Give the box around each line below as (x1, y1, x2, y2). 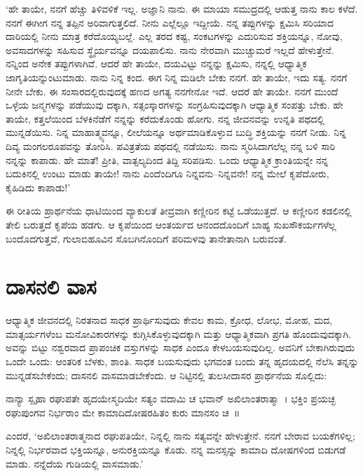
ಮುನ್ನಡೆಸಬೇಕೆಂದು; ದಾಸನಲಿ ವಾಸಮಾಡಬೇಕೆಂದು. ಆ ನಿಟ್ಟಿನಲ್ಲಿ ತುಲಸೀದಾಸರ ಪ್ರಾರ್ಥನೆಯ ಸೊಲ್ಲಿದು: (6, 367, 327, 382)
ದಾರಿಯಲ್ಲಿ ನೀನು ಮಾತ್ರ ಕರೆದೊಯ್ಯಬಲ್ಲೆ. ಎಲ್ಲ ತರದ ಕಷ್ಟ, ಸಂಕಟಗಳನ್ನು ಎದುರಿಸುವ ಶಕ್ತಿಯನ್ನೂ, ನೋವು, (6, 29, 343, 43)
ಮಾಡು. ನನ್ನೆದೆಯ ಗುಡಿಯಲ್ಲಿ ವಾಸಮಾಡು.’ (6, 456, 144, 470)
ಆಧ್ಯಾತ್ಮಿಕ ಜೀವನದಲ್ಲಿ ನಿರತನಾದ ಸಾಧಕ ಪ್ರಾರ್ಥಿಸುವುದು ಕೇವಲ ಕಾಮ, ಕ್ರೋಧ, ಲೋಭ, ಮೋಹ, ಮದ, (6, 313, 333, 327)
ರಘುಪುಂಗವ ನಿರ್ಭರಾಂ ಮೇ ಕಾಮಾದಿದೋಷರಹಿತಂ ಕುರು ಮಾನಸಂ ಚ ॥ (6, 404, 240, 419)
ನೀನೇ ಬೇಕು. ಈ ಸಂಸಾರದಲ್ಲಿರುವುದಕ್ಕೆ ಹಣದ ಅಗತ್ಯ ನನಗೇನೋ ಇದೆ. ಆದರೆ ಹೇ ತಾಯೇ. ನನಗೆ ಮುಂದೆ (6, 83, 338, 98)
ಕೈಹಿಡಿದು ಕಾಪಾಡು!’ (6, 179, 71, 194)
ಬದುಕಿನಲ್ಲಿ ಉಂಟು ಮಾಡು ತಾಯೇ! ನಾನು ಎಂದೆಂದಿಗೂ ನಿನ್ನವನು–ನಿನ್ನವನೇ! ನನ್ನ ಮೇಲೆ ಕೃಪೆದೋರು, (6, 166, 329, 181)
